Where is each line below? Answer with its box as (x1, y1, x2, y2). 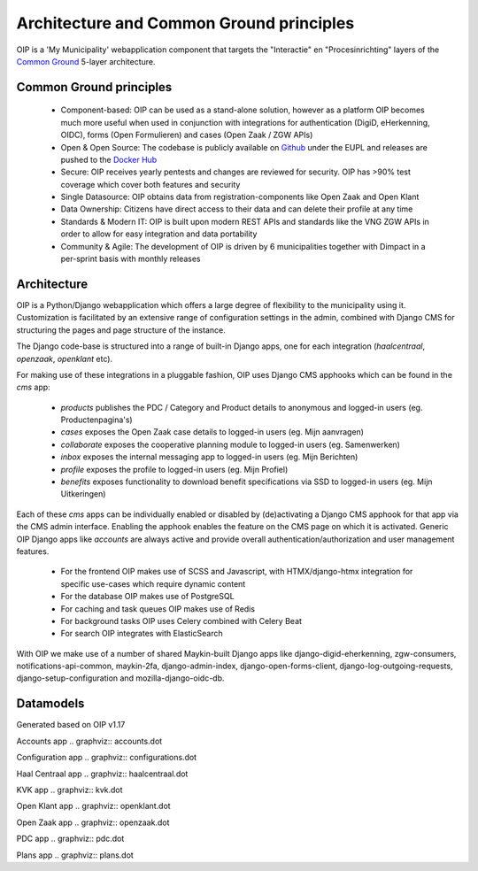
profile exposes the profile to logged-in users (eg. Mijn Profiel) (60, 464, 289, 474)
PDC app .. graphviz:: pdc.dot (16, 833, 125, 844)
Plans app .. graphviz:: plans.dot (16, 850, 135, 860)
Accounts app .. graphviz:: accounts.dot (16, 736, 163, 746)
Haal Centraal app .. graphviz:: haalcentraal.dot (16, 768, 189, 779)
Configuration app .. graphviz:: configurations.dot (16, 752, 197, 763)
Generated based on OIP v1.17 (16, 720, 126, 730)
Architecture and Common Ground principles (16, 13, 355, 33)
